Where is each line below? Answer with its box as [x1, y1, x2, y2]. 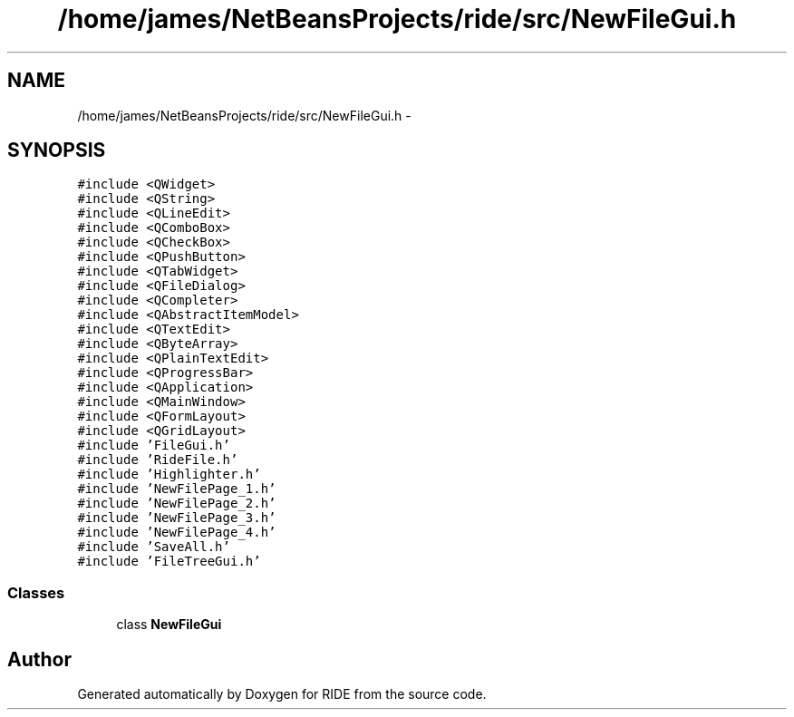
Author [7, 647, 72, 671]
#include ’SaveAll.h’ [77, 539, 230, 555]
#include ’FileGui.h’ [77, 438, 230, 453]
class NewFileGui [116, 616, 222, 633]
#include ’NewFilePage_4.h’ [77, 525, 276, 540]
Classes [7, 583, 65, 602]
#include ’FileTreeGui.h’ [77, 554, 261, 569]
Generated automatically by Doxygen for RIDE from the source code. [77, 686, 487, 702]
